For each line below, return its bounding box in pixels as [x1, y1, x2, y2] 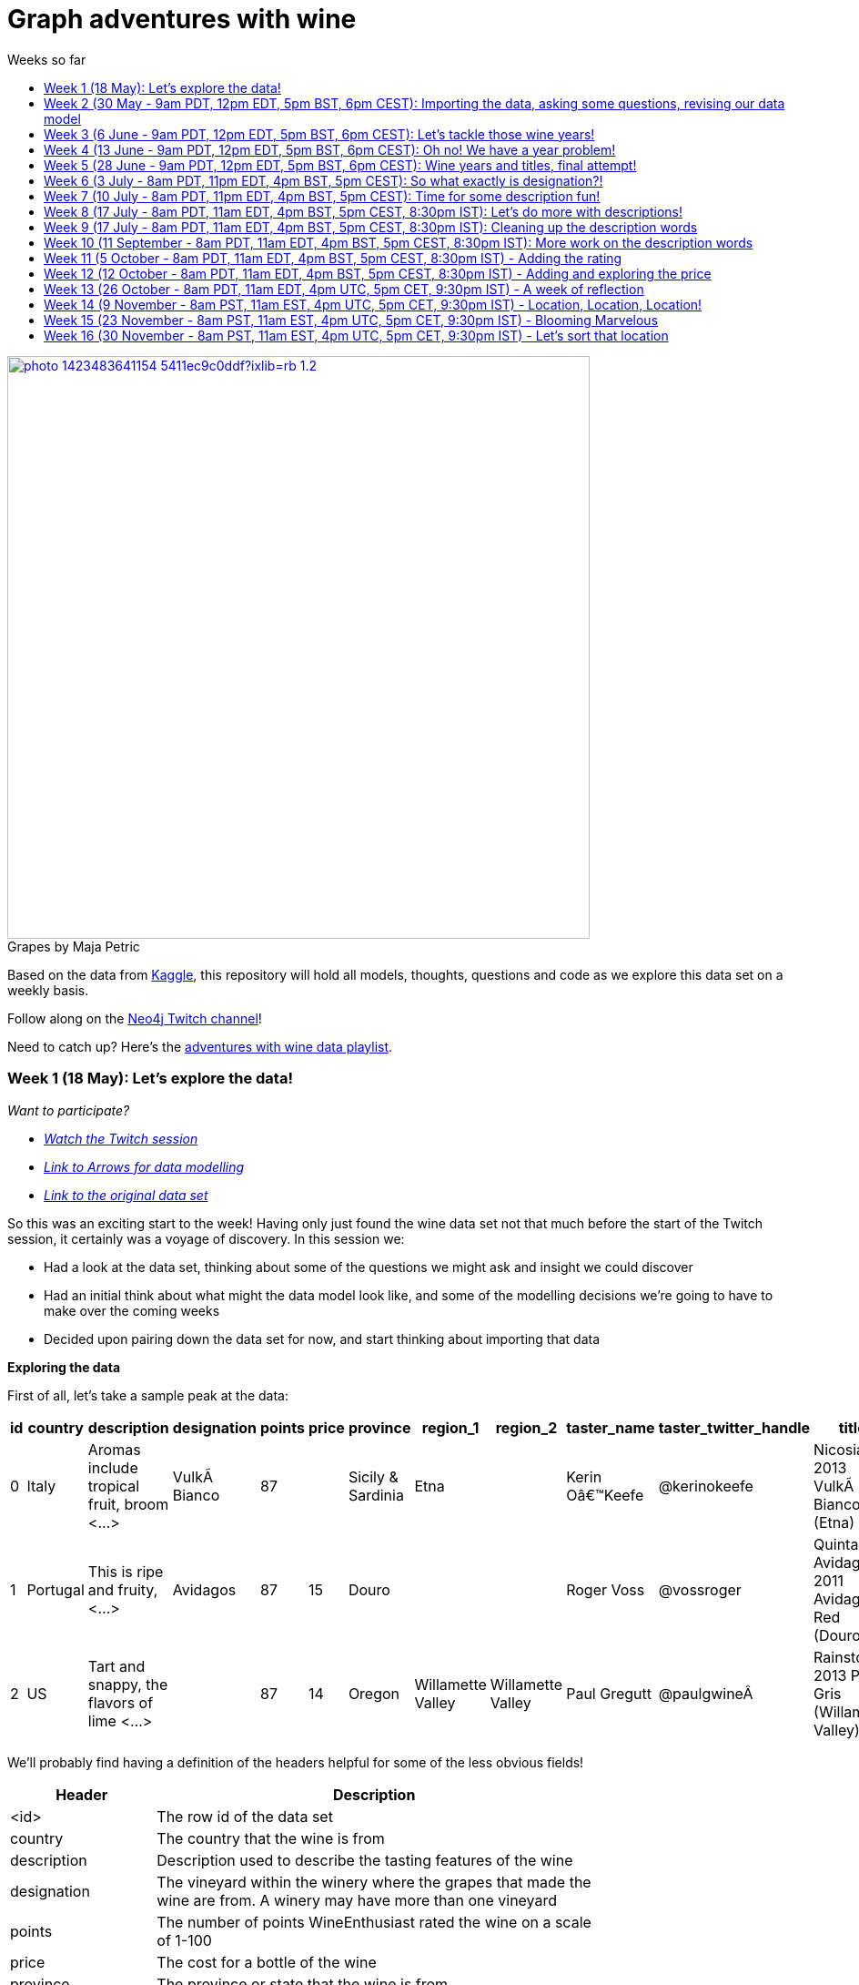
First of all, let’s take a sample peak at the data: [7, 1387, 289, 1403]
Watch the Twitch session [44, 1130, 198, 1146]
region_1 [421, 1418, 480, 1437]
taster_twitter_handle [658, 1418, 811, 1437]
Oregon [348, 1684, 400, 1703]
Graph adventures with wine [7, 4, 357, 35]
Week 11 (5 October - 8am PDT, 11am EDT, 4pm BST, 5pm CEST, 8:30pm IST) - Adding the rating [44, 249, 622, 266]
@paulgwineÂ [658, 1684, 753, 1703]
